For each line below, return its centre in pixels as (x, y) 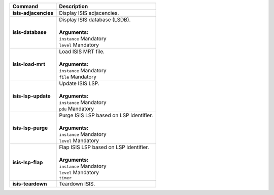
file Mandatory (78, 77)
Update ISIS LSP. (79, 83)
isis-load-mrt (29, 64)
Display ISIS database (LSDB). (95, 19)
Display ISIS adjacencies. (89, 13)
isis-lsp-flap (28, 162)
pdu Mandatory (77, 109)
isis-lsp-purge (30, 128)
